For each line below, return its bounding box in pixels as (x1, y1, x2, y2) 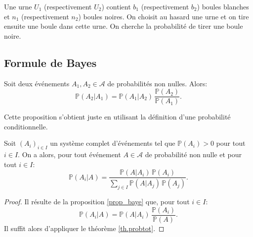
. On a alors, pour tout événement (18, 149, 121, 160)
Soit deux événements (4, 78, 70, 88)
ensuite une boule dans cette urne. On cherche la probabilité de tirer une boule (4, 21, 243, 31)
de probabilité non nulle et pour (145, 149, 242, 160)
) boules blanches (197, 1, 249, 11)
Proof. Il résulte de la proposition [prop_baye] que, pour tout (4, 196, 190, 207)
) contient (101, 1, 131, 11)
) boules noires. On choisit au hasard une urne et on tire (78, 11, 249, 21)
